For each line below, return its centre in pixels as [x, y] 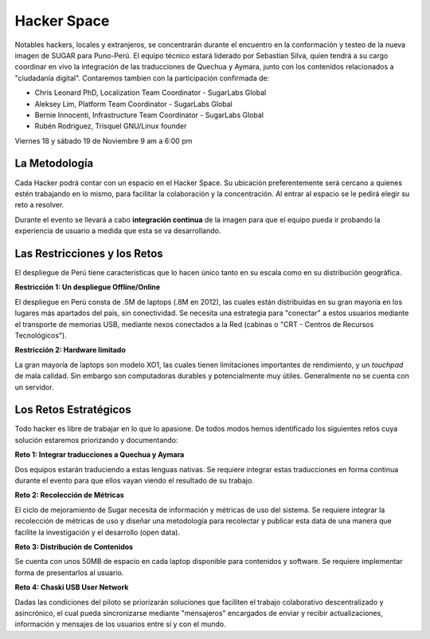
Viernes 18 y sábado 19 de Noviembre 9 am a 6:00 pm [104, 140]
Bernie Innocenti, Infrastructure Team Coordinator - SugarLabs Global [149, 115]
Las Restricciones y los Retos [89, 253]
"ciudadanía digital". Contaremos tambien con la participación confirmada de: [142, 78]
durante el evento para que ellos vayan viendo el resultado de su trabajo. [134, 481]
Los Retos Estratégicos [73, 410]
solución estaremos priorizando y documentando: [96, 440]
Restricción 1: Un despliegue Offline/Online [88, 287]
